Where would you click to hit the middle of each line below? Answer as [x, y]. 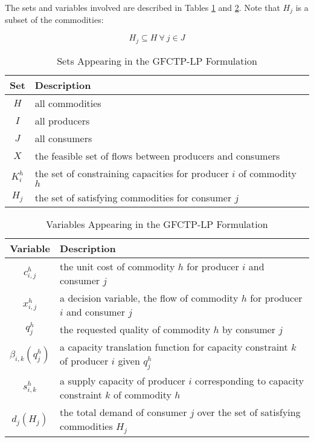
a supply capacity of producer [123, 380]
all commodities [68, 103]
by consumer [249, 329]
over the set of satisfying [249, 412]
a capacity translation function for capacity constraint [174, 346]
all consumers [63, 138]
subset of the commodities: [54, 20]
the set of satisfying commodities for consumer [133, 197]
